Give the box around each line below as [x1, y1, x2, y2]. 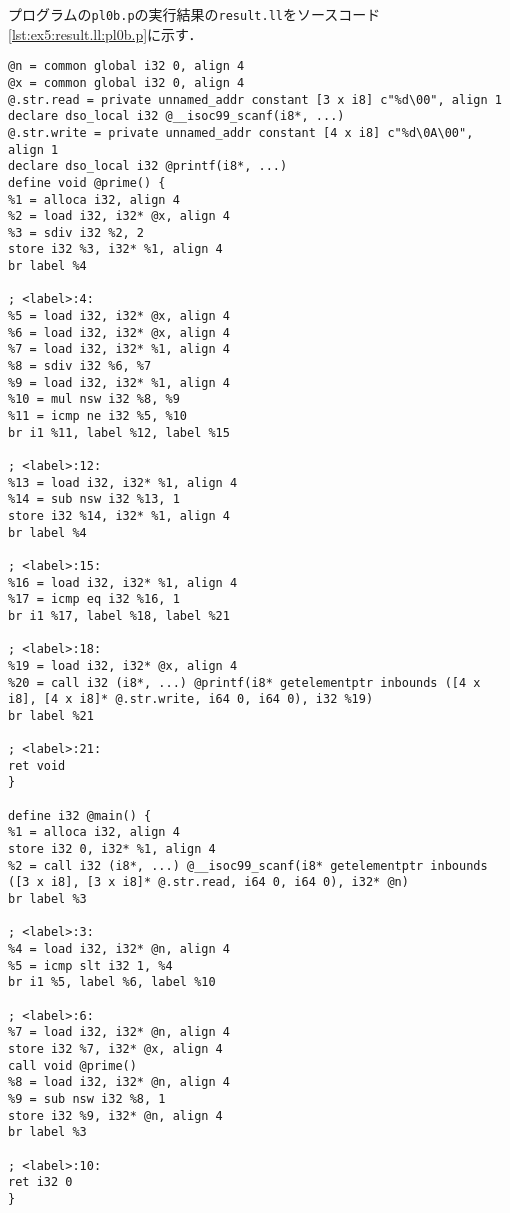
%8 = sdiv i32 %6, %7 [8, 359, 152, 374]
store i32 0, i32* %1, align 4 [8, 842, 216, 857]
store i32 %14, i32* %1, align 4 [8, 508, 230, 523]
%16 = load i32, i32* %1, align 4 [8, 575, 238, 590]
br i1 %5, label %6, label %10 [8, 975, 216, 990]
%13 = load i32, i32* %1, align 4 [8, 475, 238, 490]
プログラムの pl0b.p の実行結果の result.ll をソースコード [8, 4, 381, 24]
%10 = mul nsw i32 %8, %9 [8, 392, 180, 407]
